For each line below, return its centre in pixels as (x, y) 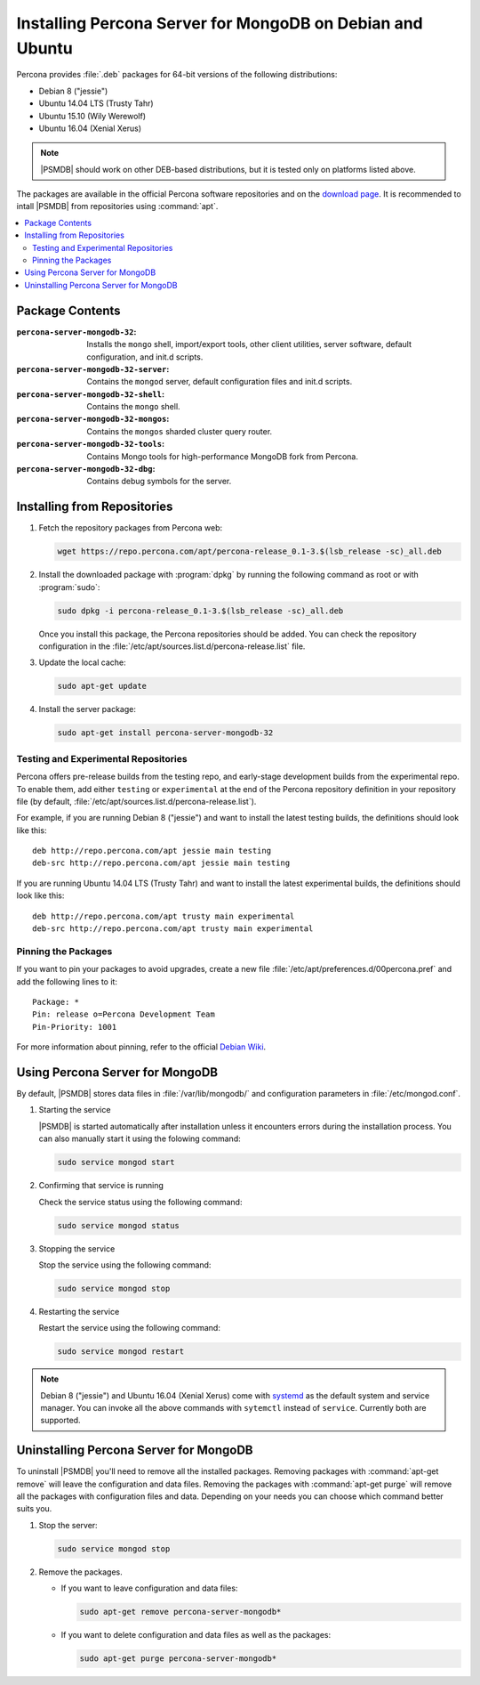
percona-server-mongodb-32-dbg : (86, 469)
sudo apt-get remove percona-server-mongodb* (180, 1612)
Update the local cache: (82, 662)
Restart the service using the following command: (130, 1328)
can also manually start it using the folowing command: (140, 1138)
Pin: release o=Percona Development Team (124, 1014)
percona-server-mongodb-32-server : (93, 369)
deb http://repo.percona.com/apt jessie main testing (152, 851)
